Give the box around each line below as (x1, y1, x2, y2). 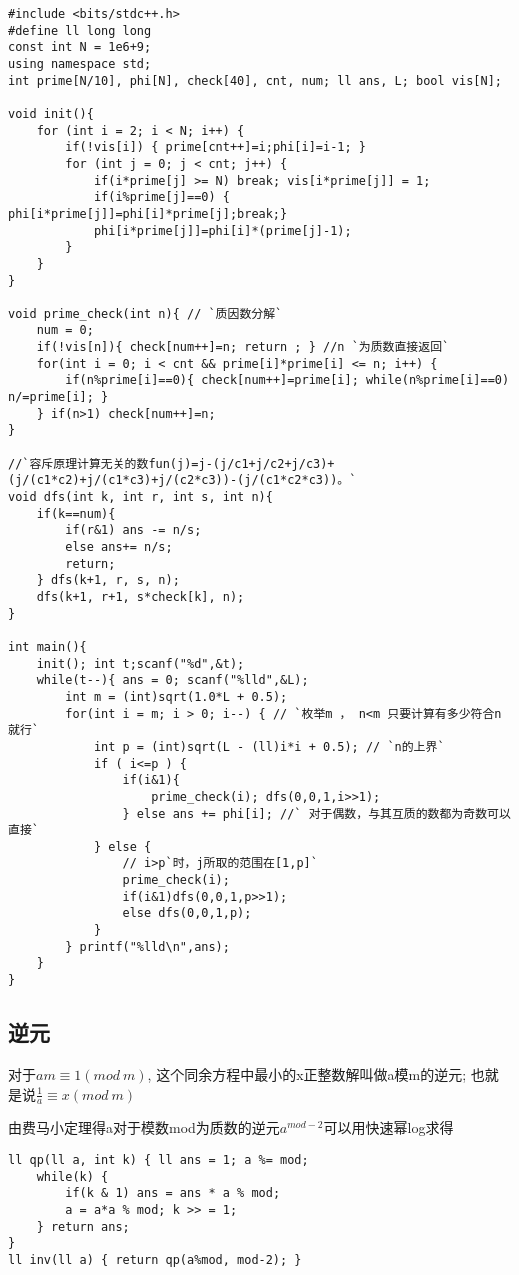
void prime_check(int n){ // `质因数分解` (8, 306, 283, 321)
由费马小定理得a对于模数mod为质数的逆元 (8, 1117, 280, 1138)
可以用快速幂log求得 (323, 1117, 454, 1138)
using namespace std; (8, 56, 152, 71)
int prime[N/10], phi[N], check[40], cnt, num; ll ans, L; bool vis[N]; (8, 73, 502, 88)
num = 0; (36, 323, 94, 338)
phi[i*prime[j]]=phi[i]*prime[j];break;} (8, 206, 288, 221)
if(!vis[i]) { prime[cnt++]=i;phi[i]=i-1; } (65, 140, 366, 155)
